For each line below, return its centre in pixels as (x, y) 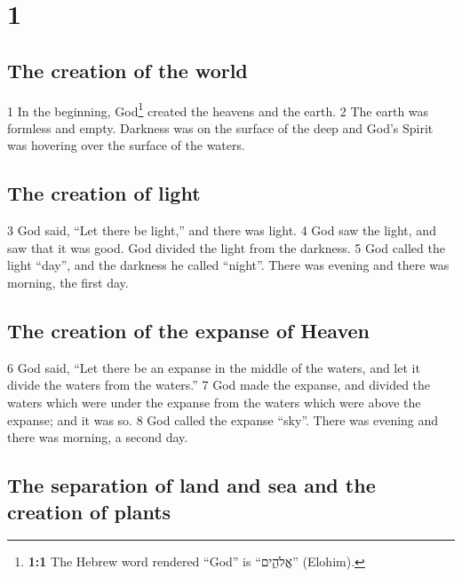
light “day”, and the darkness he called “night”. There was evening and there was (228, 265)
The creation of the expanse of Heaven (188, 330)
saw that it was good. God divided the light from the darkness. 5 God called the (226, 247)
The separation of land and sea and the (191, 485)
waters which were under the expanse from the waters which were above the (214, 402)
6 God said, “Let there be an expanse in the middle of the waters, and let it (214, 367)
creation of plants (89, 511)
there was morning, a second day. (98, 437)
